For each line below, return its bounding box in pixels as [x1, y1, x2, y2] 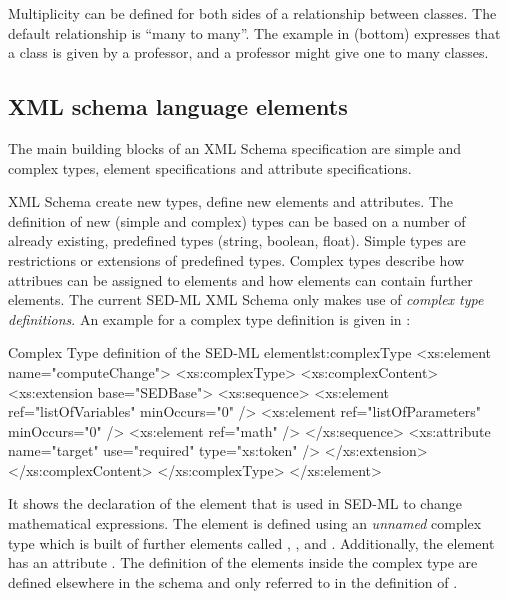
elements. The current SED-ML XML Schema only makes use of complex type [8, 289, 484, 310]
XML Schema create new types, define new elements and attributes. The [8, 191, 453, 212]
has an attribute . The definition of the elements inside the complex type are [8, 552, 478, 573]
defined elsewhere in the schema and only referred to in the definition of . [8, 571, 458, 592]
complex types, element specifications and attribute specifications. [8, 157, 412, 178]
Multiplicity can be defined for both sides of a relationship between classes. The [8, 3, 497, 23]
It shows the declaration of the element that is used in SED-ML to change [8, 493, 462, 514]
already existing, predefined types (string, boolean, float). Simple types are [8, 230, 466, 251]
